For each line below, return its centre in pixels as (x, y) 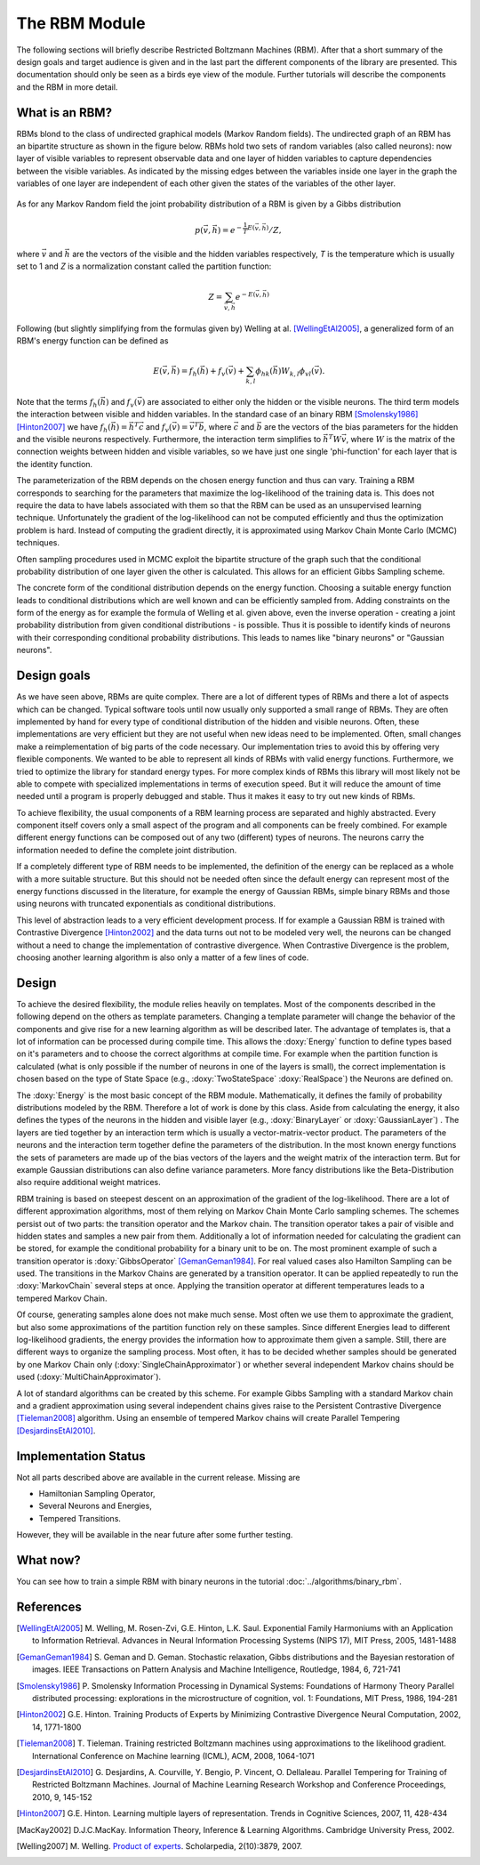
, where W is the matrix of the (400, 440)
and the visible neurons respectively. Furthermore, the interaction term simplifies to (169, 440)
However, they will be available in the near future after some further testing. (155, 1535)
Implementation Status (81, 1456)
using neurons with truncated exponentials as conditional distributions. (146, 904)
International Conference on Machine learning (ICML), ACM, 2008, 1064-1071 (173, 1756)
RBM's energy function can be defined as (92, 340)
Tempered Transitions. (80, 1518)
